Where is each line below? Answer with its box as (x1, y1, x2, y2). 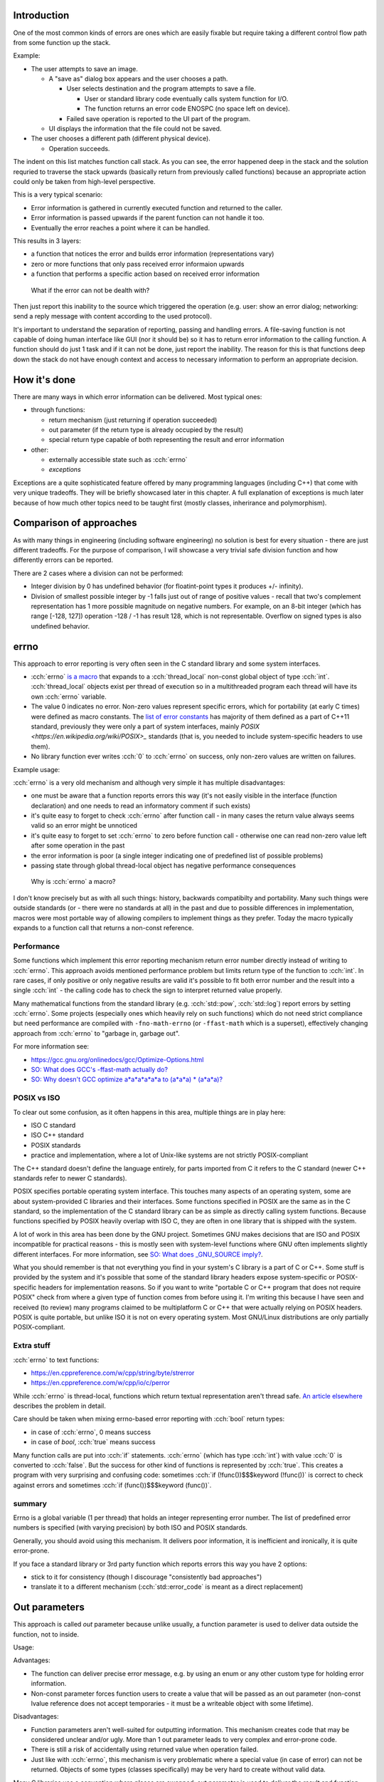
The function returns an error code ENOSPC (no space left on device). (84, 104, 291, 113)
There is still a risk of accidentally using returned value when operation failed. (31, 1745, 259, 1753)
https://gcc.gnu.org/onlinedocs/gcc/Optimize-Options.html (31, 1055, 204, 1063)
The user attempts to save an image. (31, 64, 138, 73)
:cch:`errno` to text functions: (13, 1355, 100, 1364)
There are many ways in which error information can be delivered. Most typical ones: (13, 392, 262, 401)
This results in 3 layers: (13, 236, 81, 245)
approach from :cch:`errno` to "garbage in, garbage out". (13, 1029, 181, 1037)
